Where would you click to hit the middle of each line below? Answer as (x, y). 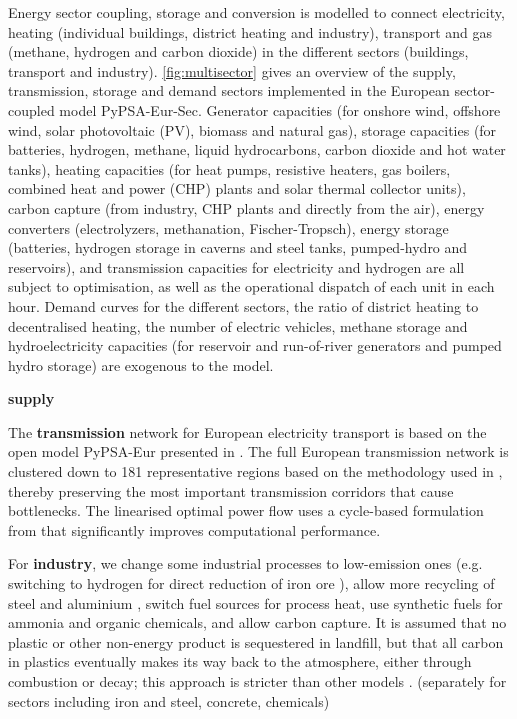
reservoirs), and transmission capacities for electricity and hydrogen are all (236, 266)
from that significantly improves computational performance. (194, 529)
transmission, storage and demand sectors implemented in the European (229, 90)
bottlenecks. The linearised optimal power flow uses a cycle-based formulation (246, 510)
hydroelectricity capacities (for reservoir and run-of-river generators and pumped (255, 345)
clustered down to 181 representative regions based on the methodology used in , (255, 471)
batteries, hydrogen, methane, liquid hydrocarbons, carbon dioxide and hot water (257, 149)
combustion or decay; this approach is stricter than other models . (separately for (257, 681)
